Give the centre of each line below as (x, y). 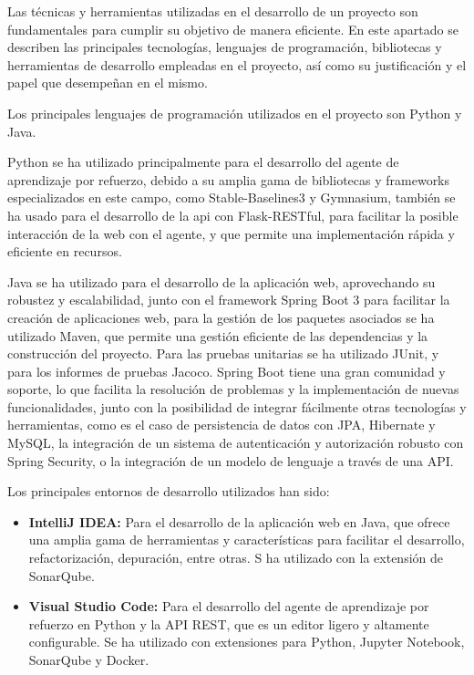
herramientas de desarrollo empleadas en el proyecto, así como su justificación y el (237, 64)
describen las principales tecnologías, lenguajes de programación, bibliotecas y (225, 47)
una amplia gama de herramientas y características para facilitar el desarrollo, (247, 540)
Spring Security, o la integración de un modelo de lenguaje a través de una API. (231, 460)
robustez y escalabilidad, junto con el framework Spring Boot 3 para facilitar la (229, 300)
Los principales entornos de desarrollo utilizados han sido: (169, 491)
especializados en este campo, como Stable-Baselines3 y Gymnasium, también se (232, 197)
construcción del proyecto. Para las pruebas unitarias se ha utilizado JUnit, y (223, 353)
